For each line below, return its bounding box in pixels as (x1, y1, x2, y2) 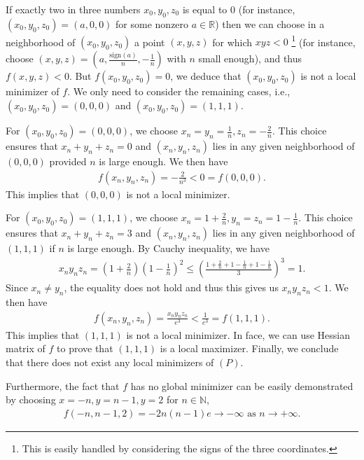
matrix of (6, 341, 45, 356)
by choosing (6, 392, 56, 407)
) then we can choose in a (215, 16, 325, 31)
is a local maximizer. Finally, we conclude (160, 341, 339, 356)
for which (212, 34, 253, 49)
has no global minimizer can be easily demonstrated (130, 378, 353, 393)
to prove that (57, 341, 113, 356)
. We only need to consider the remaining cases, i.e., (67, 84, 290, 99)
